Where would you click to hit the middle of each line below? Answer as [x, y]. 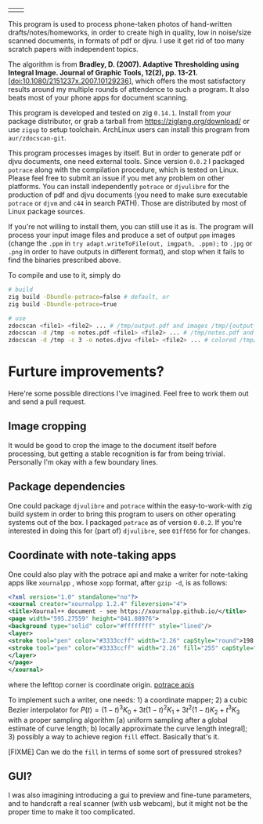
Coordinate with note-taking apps [92, 555]
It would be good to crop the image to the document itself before [112, 445]
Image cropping [47, 427]
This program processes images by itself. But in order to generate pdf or [124, 153]
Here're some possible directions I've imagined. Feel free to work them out [128, 394]
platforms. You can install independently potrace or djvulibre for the [119, 186]
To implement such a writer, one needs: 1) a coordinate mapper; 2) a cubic [128, 700]
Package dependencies [67, 487]
